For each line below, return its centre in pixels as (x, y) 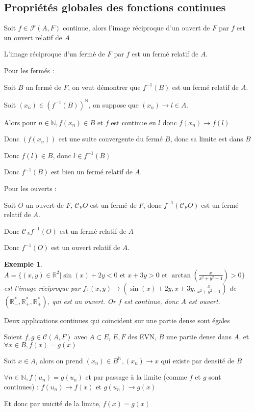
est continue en (134, 122)
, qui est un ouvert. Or (82, 301)
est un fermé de (113, 205)
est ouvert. (204, 301)
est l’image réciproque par (42, 288)
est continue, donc (151, 301)
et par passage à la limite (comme (136, 377)
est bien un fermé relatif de (92, 172)
